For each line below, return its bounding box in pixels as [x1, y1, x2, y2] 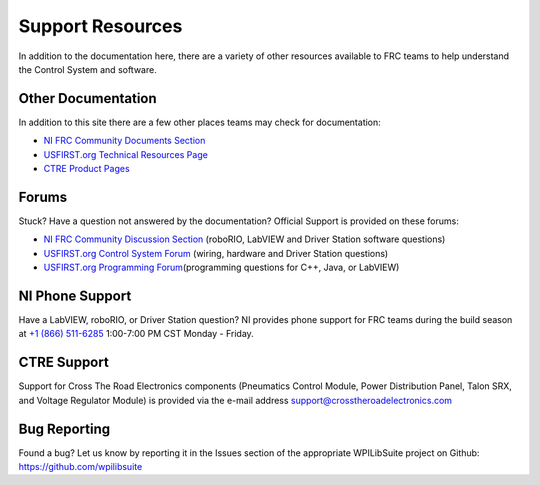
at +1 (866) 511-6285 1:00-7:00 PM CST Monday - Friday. [18, 328, 254, 340]
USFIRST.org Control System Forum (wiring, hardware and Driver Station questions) [43, 247, 389, 259]
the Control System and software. [18, 63, 157, 75]
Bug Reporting [18, 420, 111, 437]
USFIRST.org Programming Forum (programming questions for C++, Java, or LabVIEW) [43, 261, 400, 274]
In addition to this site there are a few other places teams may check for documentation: [18, 116, 382, 128]
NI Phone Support [18, 287, 132, 304]
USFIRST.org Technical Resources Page [43, 148, 209, 160]
